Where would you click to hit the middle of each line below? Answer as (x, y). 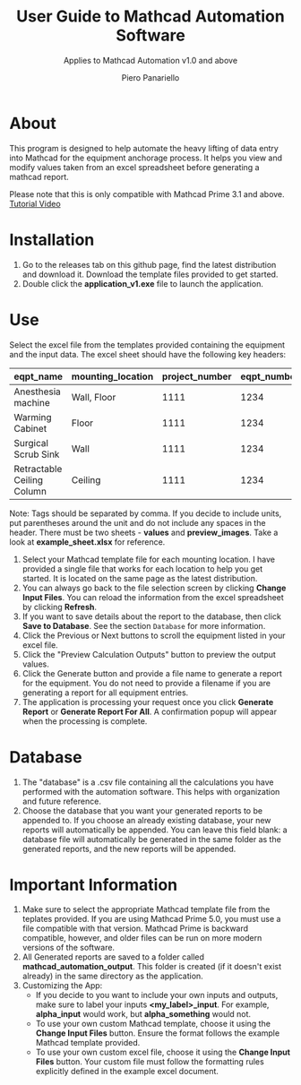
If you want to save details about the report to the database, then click (152, 616)
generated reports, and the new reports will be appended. (129, 848)
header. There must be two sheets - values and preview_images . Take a (144, 532)
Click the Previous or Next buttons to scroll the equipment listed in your (154, 635)
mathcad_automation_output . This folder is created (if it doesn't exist (152, 967)
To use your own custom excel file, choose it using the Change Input (163, 1052)
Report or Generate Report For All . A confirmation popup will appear (150, 711)
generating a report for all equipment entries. (105, 693)
